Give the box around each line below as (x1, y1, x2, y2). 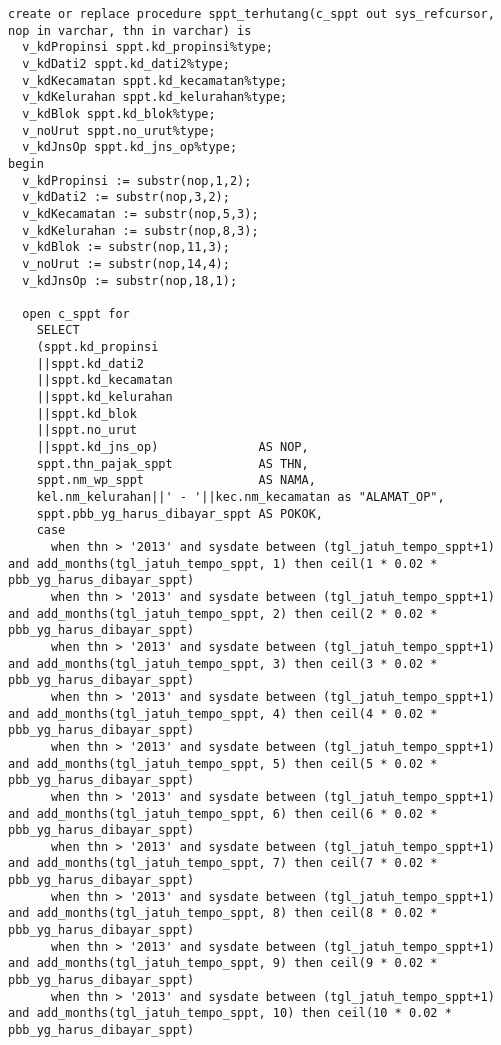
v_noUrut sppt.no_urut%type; (22, 123, 216, 138)
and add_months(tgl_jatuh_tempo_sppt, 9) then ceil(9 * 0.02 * (8, 956, 438, 971)
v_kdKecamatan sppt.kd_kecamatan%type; (22, 73, 288, 88)
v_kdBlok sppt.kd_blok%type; (22, 106, 216, 121)
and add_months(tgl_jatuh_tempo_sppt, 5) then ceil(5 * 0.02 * (8, 756, 438, 771)
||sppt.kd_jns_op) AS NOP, (36, 440, 309, 455)
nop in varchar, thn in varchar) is (8, 23, 252, 38)
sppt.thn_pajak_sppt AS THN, (36, 456, 309, 471)
